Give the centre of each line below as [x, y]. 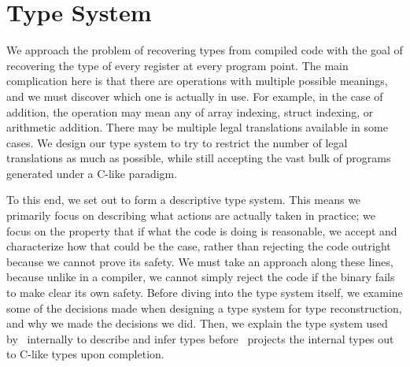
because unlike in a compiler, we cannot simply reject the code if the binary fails [201, 277]
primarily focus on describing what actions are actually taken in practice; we [191, 215]
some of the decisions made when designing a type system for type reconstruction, [204, 308]
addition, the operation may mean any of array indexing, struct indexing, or [190, 111]
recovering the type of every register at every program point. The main [177, 65]
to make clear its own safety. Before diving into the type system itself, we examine [205, 293]
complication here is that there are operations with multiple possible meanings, [197, 81]
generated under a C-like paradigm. [92, 173]
